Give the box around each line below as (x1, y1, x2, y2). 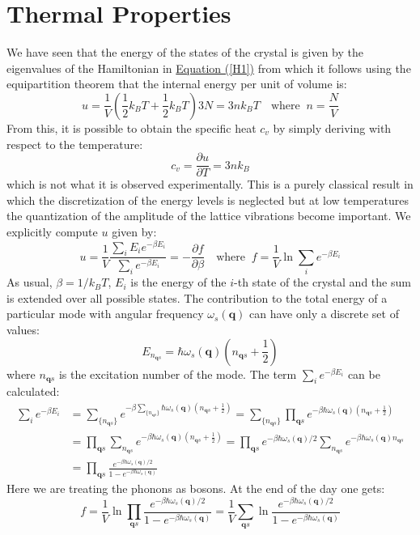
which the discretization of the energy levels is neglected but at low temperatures (6, 191, 409, 208)
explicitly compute (6, 223, 98, 240)
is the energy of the (130, 274, 227, 291)
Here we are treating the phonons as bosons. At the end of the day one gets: (6, 479, 385, 496)
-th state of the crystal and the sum (234, 274, 411, 291)
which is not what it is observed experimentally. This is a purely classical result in (6, 176, 414, 193)
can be (347, 365, 380, 382)
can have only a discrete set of (249, 305, 399, 322)
